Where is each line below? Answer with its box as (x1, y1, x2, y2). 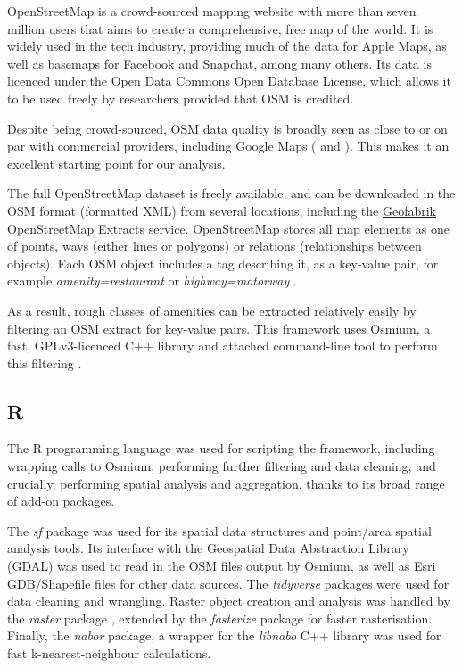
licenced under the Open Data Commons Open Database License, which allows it (7, 71, 451, 90)
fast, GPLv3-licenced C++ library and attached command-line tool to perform (7, 336, 438, 355)
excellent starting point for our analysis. (7, 153, 226, 172)
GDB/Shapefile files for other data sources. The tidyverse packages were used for (7, 573, 450, 592)
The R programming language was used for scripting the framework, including (7, 439, 435, 458)
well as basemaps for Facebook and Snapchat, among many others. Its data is (7, 54, 432, 72)
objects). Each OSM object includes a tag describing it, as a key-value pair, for (7, 253, 439, 272)
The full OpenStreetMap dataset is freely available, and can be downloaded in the (7, 184, 456, 202)
